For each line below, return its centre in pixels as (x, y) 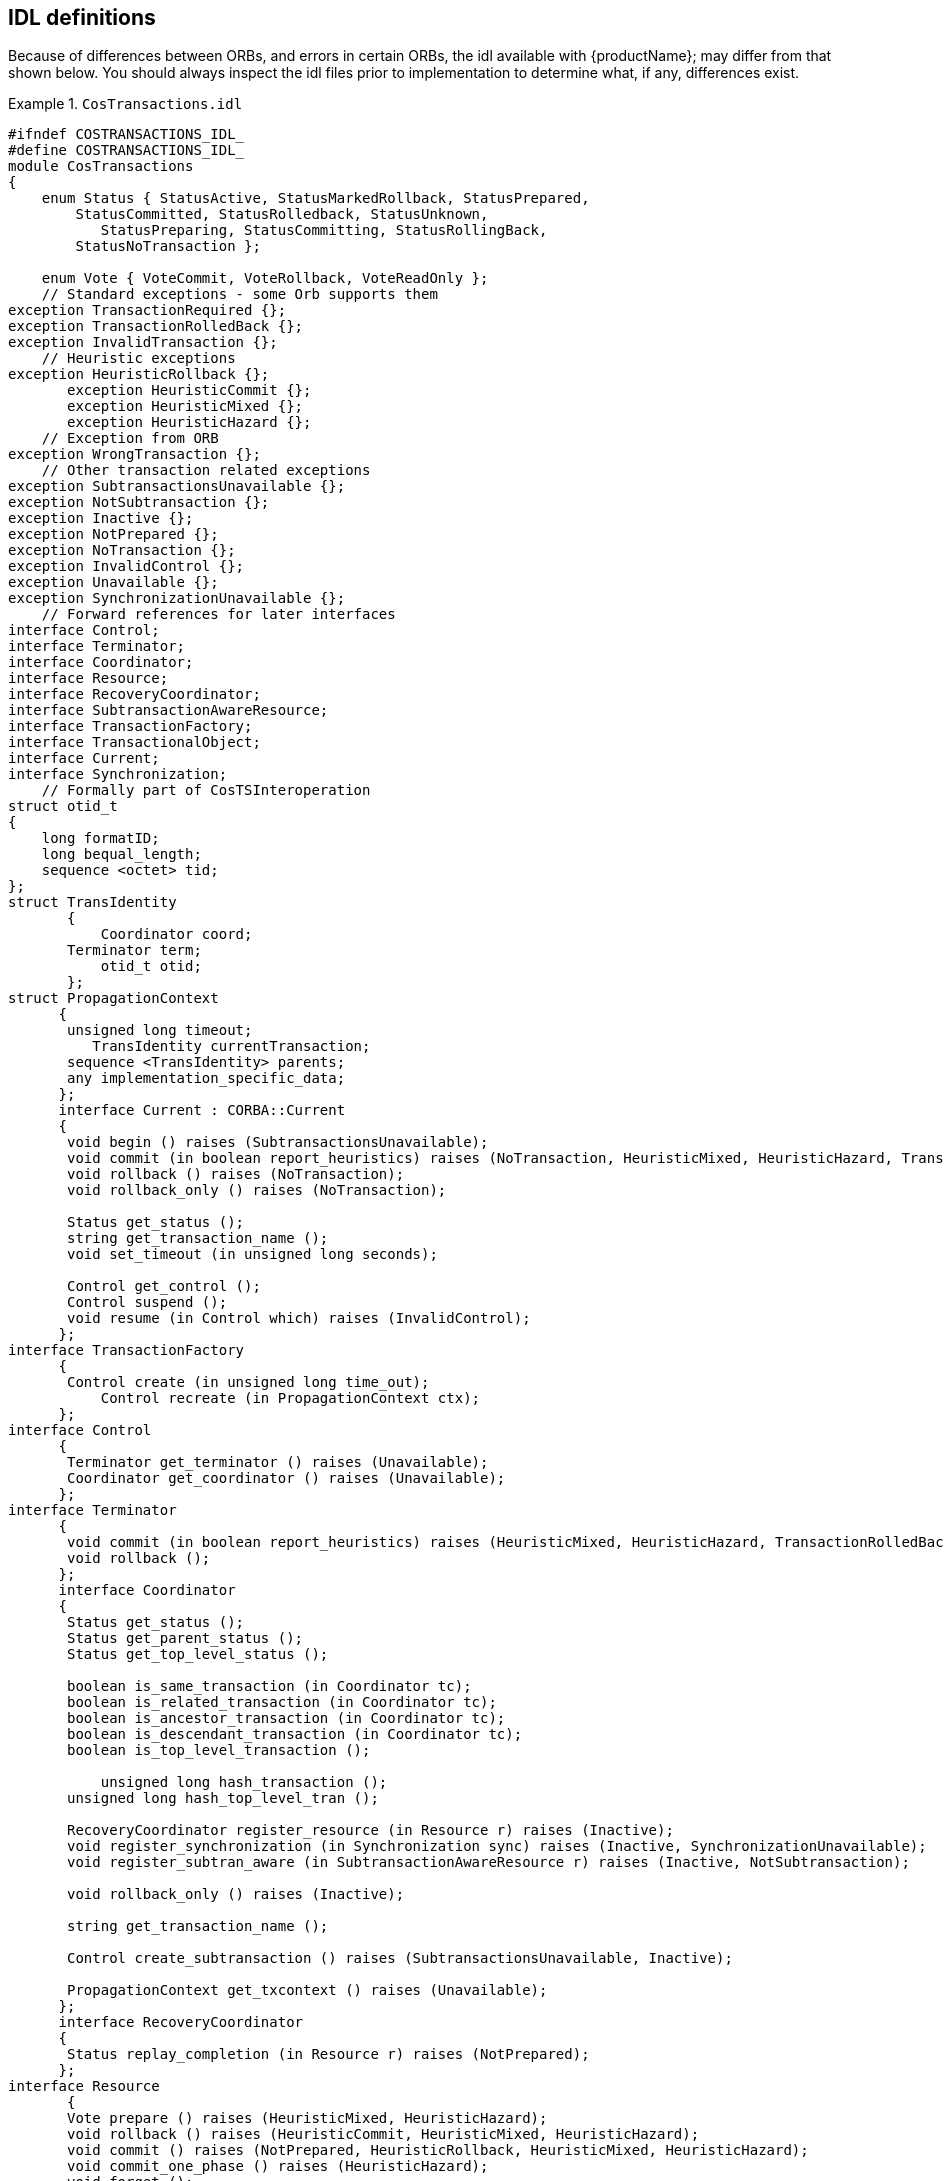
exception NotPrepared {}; (113, 534)
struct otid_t (63, 806)
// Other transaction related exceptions (206, 470)
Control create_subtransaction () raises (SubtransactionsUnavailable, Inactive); (400, 1958)
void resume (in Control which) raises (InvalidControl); (299, 1318)
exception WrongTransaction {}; (134, 454)
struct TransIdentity (92, 902)
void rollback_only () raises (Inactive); (236, 1894)
